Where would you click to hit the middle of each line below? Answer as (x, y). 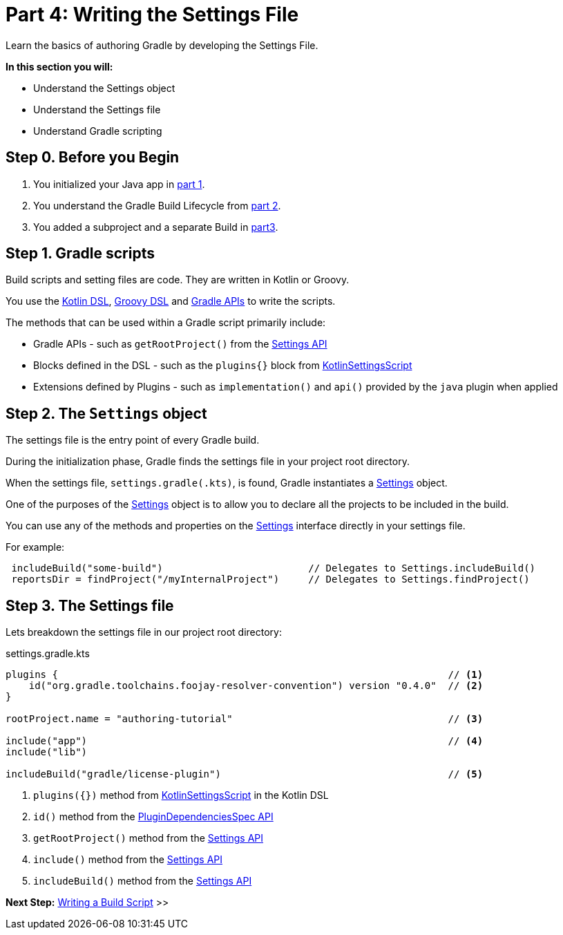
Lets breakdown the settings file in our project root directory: (144, 632)
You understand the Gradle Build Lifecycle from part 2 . (157, 205)
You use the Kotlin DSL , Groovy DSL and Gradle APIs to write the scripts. (171, 301)
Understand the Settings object (104, 88)
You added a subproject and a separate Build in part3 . (156, 227)
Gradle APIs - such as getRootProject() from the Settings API (180, 344)
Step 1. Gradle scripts (80, 254)
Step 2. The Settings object (106, 413)
